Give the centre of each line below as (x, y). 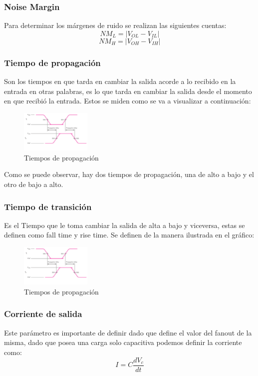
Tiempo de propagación (52, 62)
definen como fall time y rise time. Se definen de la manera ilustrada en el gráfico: (129, 235)
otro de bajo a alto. (34, 184)
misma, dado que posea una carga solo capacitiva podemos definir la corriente (123, 342)
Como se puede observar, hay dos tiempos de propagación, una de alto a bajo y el (129, 174)
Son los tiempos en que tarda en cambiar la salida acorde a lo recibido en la (120, 81)
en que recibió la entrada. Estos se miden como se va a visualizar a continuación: (128, 101)
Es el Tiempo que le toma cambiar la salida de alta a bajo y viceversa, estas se (125, 225)
